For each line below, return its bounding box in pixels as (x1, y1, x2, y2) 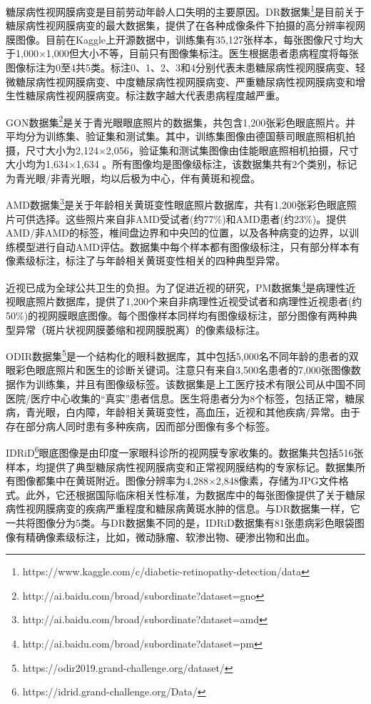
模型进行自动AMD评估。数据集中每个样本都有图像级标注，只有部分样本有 (15, 239, 360, 254)
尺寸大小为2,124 (25, 142, 98, 157)
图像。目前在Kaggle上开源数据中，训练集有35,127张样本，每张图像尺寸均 (15, 31, 353, 46)
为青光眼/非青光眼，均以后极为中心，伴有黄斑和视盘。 (6, 170, 260, 185)
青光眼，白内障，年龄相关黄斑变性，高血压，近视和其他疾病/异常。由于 (25, 405, 360, 420)
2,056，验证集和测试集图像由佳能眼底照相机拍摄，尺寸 (106, 142, 359, 157)
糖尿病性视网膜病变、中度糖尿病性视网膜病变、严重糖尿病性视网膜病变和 (15, 74, 355, 89)
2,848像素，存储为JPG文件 (215, 473, 339, 488)
